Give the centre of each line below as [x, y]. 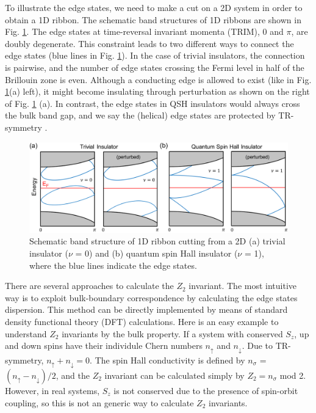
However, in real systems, [52, 391]
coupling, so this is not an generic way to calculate [99, 402]
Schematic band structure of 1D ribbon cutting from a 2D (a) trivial [157, 241]
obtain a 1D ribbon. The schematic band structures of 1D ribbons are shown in [153, 19]
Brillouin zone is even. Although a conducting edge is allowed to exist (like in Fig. [158, 79]
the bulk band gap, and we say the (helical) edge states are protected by [140, 115]
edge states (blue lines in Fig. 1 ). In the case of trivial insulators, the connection [155, 55]
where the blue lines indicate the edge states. [113, 265]
